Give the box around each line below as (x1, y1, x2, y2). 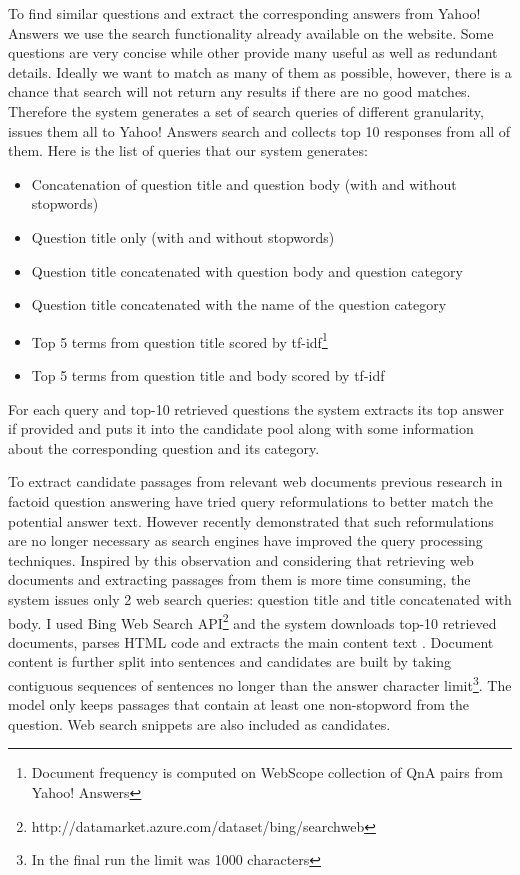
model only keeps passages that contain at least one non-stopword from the (8, 694, 469, 715)
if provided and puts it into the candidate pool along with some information (8, 418, 474, 439)
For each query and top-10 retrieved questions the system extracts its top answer (8, 398, 504, 419)
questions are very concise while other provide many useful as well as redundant (8, 42, 498, 63)
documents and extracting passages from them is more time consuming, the (8, 569, 471, 590)
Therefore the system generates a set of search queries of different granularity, (8, 100, 484, 121)
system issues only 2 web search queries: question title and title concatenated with (8, 588, 512, 609)
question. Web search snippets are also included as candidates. (8, 713, 391, 734)
